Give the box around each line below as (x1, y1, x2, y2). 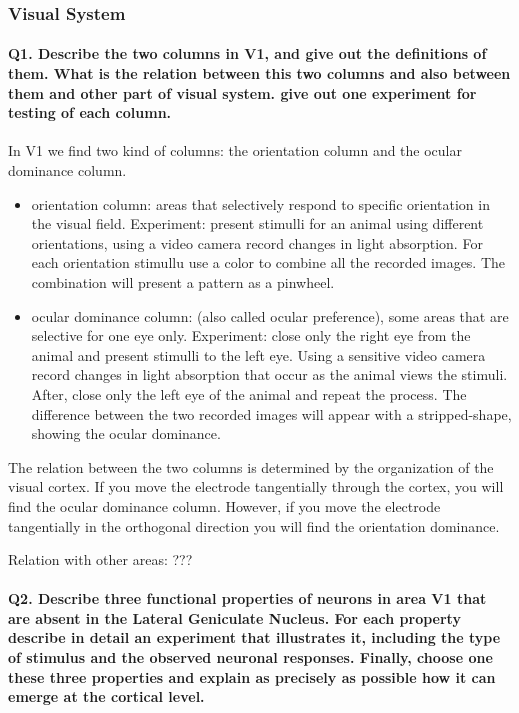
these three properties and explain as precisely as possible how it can (8, 666, 496, 687)
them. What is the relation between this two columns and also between (8, 63, 511, 84)
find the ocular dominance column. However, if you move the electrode (8, 495, 441, 516)
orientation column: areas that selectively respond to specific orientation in (31, 193, 490, 214)
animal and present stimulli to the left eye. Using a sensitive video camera (31, 344, 486, 365)
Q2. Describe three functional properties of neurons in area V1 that (8, 588, 487, 609)
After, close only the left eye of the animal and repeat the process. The (31, 383, 467, 404)
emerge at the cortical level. (8, 686, 205, 707)
